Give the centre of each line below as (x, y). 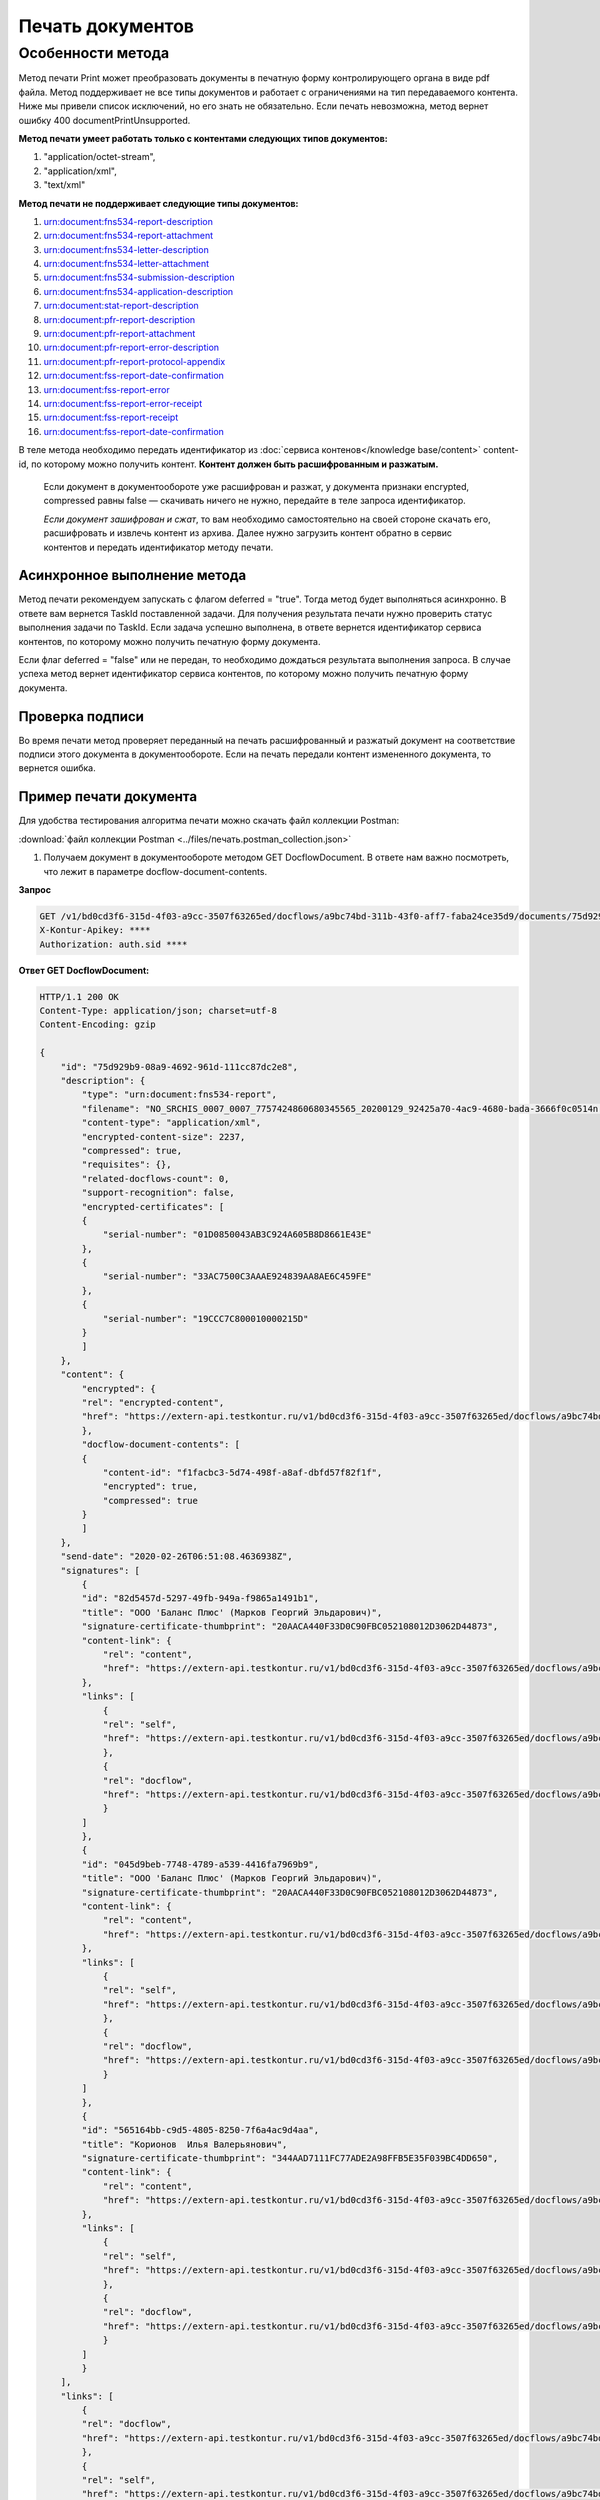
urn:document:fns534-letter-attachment (126, 264)
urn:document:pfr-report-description (119, 319)
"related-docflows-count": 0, (155, 1178)
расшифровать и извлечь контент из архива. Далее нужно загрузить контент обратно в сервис (247, 533)
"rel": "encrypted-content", (153, 1402)
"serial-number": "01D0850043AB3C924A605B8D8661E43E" (237, 1234)
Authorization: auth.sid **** (113, 944)
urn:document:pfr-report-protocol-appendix (134, 361)
